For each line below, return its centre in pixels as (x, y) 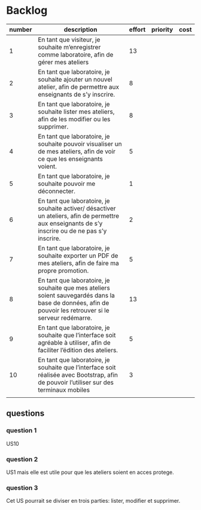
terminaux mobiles (64, 389)
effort (137, 29)
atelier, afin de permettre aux (79, 86)
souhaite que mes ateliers (74, 287)
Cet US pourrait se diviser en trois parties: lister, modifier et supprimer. (93, 501)
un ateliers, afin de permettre (79, 215)
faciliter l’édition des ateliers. (78, 350)
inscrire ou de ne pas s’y (72, 230)
